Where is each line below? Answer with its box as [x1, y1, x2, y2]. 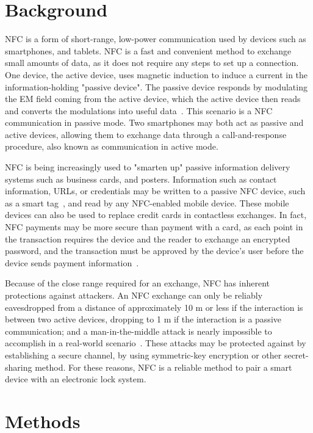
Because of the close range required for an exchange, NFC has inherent [5, 277, 270, 289]
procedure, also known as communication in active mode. [5, 140, 218, 153]
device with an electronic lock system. [5, 373, 146, 385]
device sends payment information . [5, 256, 139, 269]
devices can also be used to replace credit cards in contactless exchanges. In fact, [5, 208, 307, 221]
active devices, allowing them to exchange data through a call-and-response [5, 128, 287, 140]
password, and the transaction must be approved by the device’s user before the [5, 244, 304, 257]
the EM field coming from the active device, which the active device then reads [5, 92, 301, 105]
